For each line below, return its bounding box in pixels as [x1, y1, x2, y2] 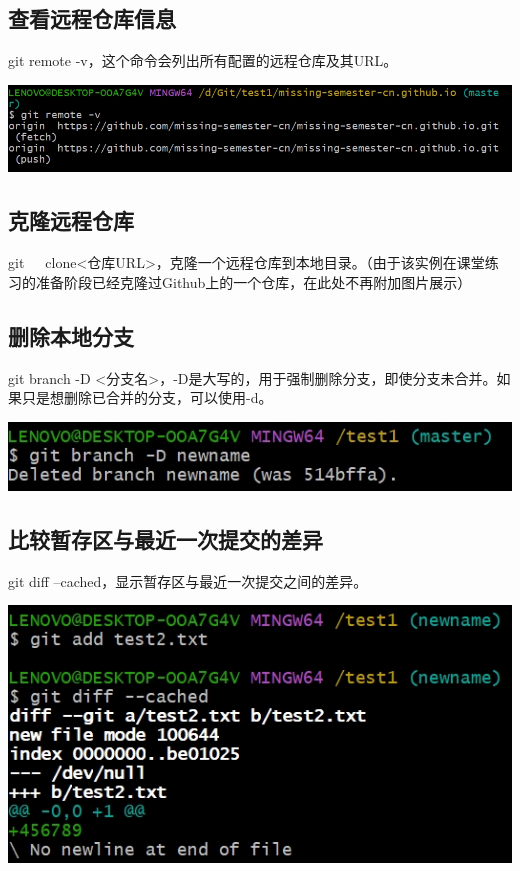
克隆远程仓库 [8, 205, 134, 236]
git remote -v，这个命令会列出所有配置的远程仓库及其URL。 [8, 50, 398, 71]
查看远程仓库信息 [8, 3, 176, 34]
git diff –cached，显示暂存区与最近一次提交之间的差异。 [8, 570, 368, 591]
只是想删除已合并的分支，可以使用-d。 [21, 387, 273, 408]
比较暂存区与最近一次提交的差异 [8, 523, 323, 554]
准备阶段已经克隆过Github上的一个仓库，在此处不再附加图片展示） [35, 271, 472, 292]
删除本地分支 [8, 320, 134, 351]
